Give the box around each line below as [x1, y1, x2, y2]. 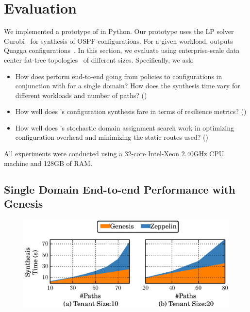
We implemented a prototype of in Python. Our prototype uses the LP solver [4, 26, 234, 36]
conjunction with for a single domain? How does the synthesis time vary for [15, 81, 240, 91]
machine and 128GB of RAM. [4, 158, 93, 168]
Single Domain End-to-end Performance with [4, 181, 235, 197]
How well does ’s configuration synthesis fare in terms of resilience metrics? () [15, 106, 247, 116]
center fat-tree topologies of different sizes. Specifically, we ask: [4, 54, 194, 65]
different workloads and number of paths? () [15, 90, 147, 100]
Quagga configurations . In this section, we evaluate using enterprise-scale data [4, 45, 240, 55]
